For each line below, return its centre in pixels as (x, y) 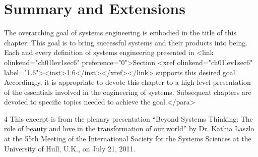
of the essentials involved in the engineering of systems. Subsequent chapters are (128, 92)
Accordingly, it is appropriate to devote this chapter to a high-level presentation (127, 82)
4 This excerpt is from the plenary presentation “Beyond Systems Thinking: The (128, 118)
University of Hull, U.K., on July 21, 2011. (70, 148)
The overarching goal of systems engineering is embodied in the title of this (120, 33)
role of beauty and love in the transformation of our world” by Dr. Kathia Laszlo (129, 128)
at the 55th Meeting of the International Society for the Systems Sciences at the (128, 139)
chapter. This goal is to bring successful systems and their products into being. (126, 42)
